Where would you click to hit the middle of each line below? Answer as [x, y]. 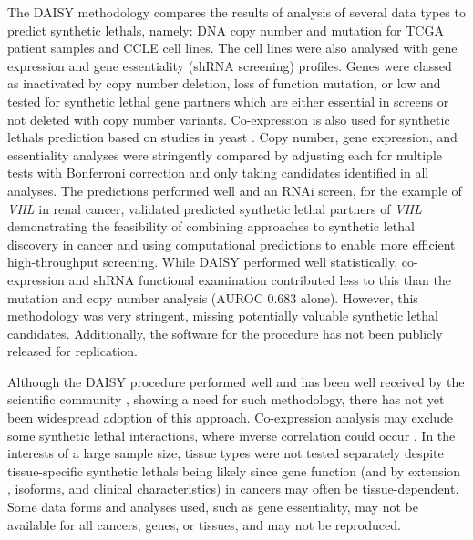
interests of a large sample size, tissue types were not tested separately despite [226, 453]
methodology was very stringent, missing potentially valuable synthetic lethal [223, 316]
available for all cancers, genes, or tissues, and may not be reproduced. [204, 524]
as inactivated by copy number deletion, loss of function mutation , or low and [224, 83]
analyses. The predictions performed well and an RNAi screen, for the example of [235, 190]
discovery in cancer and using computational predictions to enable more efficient [231, 244]
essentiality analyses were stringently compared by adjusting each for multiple [225, 154]
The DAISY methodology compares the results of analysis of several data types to [236, 12]
